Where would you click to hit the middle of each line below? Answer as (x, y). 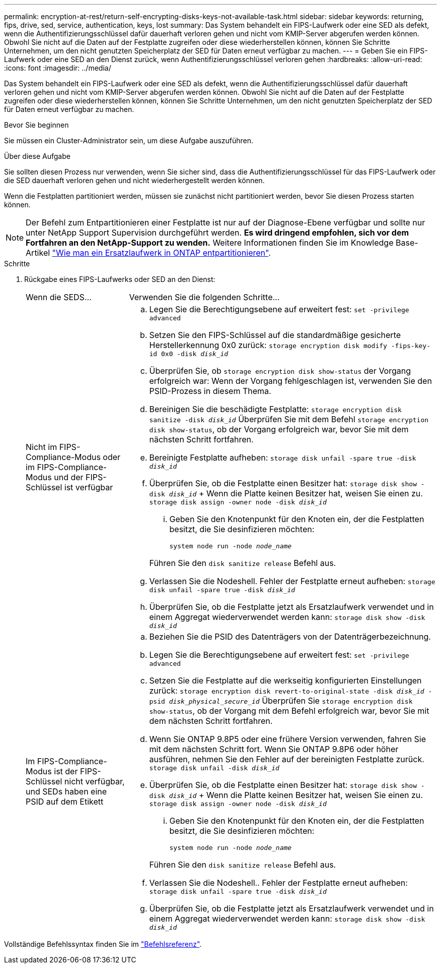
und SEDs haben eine (66, 791)
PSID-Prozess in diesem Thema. (210, 391)
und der (69, 477)
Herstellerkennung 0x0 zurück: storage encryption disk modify (268, 345)
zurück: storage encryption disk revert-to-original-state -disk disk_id (287, 691)
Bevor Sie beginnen (36, 125)
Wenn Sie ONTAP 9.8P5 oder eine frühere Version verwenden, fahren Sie (288, 739)
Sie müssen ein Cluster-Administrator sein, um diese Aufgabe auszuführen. (129, 140)
